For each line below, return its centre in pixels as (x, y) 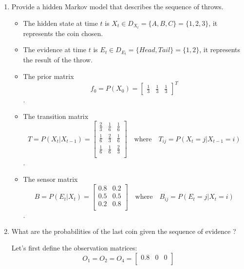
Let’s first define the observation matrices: (74, 247)
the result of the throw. (58, 60)
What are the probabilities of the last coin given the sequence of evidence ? (124, 231)
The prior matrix (48, 76)
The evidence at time (55, 49)
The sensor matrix (50, 179)
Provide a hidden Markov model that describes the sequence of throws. (117, 6)
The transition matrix (56, 116)
